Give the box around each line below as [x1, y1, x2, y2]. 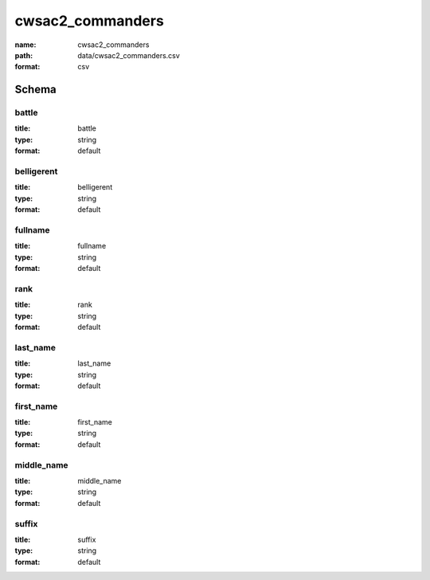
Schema [14, 83, 57, 96]
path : [14, 50, 33, 60]
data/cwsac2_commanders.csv [77, 50, 181, 60]
